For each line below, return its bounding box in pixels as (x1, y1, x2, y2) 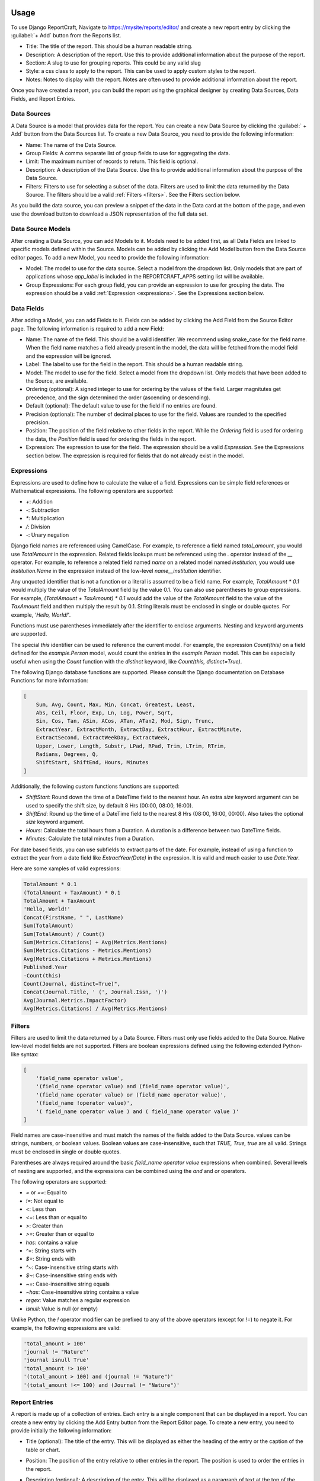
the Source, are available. (25, 377, 88, 384)
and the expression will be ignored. (25, 352, 112, 360)
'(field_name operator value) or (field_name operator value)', (36, 1091, 227, 1098)
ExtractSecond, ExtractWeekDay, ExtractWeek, (36, 735, 171, 741)
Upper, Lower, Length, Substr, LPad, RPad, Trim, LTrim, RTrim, (36, 742, 227, 749)
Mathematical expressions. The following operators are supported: (11, 488, 174, 495)
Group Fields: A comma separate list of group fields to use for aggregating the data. (25, 149, 231, 156)
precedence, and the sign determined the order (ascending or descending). (25, 394, 210, 401)
